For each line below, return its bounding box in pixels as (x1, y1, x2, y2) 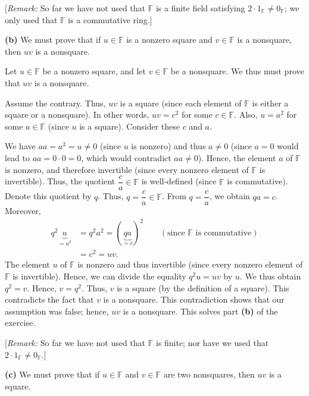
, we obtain (209, 190, 250, 202)
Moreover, (5, 205, 41, 217)
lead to (5, 151, 30, 164)
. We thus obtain (239, 270, 301, 282)
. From (162, 190, 186, 202)
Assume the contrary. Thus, (5, 96, 106, 109)
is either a (252, 96, 289, 109)
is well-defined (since (141, 175, 217, 187)
